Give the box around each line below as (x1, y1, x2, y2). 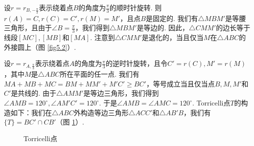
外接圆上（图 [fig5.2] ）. (4, 42, 76, 52)
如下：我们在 (10, 107, 52, 117)
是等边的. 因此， (137, 22, 189, 33)
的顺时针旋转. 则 (109, 2, 162, 12)
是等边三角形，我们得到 (83, 88, 159, 98)
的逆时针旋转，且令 (105, 58, 167, 68)
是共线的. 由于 (11, 88, 56, 98)
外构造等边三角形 (73, 107, 129, 117)
